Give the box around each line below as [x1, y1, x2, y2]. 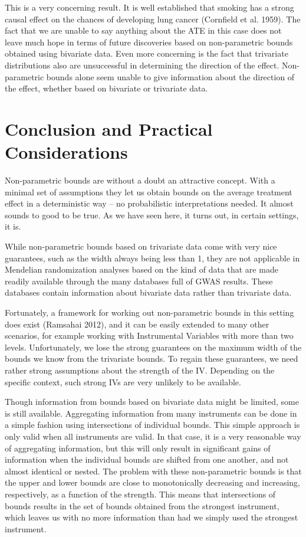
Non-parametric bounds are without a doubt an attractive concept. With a [5, 174, 275, 186]
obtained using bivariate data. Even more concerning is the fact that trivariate [5, 47, 288, 60]
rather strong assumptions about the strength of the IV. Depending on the [5, 364, 275, 376]
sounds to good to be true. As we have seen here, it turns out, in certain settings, [5, 208, 299, 221]
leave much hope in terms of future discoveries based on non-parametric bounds [5, 35, 293, 48]
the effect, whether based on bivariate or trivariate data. [5, 82, 208, 94]
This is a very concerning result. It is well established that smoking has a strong [5, 1, 294, 13]
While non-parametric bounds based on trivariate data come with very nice [5, 240, 277, 253]
